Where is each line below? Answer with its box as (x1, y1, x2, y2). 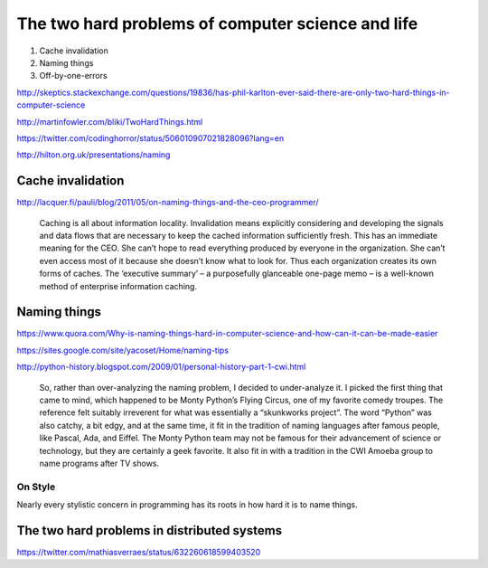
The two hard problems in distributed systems (16, 523, 283, 538)
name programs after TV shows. (39, 458, 160, 469)
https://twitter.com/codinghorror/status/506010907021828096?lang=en (16, 132, 285, 144)
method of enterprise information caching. (39, 280, 198, 291)
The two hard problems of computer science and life (16, 14, 418, 33)
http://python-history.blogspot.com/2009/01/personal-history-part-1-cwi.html (16, 362, 306, 373)
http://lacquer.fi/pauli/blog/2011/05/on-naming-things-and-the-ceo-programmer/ (16, 197, 320, 208)
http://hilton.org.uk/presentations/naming (16, 149, 171, 160)
